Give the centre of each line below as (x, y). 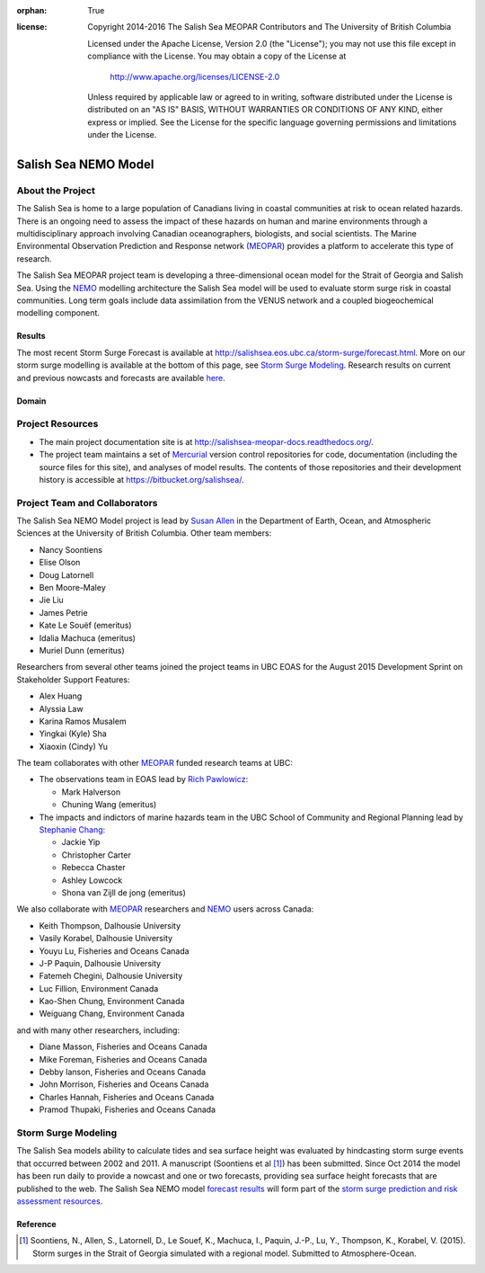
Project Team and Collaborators (87, 503)
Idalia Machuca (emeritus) (88, 637)
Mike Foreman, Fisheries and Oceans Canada (123, 1059)
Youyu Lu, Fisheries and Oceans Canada (114, 951)
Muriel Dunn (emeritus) (82, 650)
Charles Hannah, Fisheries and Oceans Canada (127, 1097)
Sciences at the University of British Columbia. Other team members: (144, 533)
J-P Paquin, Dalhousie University (100, 963)
